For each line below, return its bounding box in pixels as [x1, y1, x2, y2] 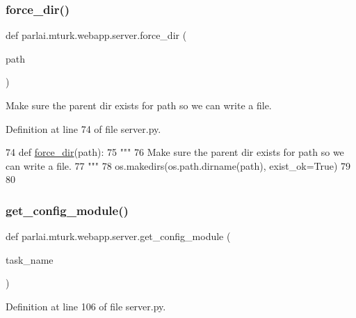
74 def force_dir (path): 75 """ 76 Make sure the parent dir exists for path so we [6, 145, 344, 159]
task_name [6, 252, 54, 267]
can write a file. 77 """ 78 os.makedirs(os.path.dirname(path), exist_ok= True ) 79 [6, 158, 351, 173]
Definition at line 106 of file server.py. [6, 299, 166, 313]
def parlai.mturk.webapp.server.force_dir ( [6, 28, 187, 42]
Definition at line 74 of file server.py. [6, 121, 161, 136]
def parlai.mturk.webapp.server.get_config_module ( [6, 229, 231, 244]
